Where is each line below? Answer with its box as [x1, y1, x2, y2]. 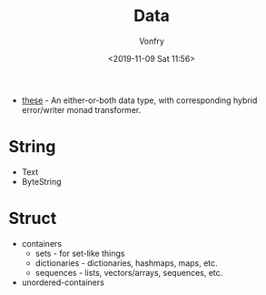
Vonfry [138, 36, 165, 46]
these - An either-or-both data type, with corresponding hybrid [21, 95, 258, 106]
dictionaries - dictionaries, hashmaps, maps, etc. [34, 257, 219, 269]
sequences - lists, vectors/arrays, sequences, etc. [34, 267, 223, 278]
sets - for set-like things [34, 248, 125, 259]
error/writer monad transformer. [21, 104, 142, 115]
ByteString [21, 176, 62, 187]
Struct [8, 209, 57, 229]
